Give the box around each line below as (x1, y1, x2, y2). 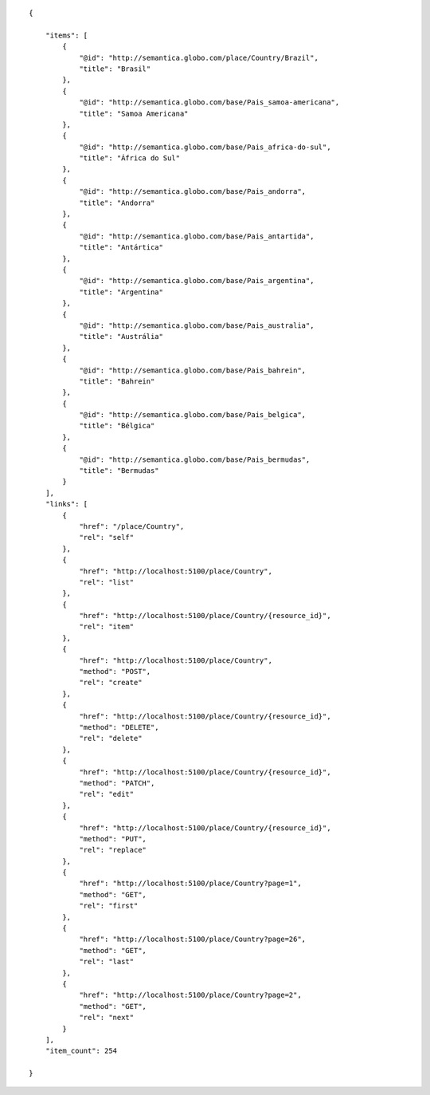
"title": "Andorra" (79, 198, 155, 207)
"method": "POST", (79, 667, 151, 676)
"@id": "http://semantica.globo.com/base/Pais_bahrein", (79, 365, 307, 375)
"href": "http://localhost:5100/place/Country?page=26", (79, 935, 307, 944)
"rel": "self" (79, 533, 135, 542)
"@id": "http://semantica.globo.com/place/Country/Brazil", (79, 53, 319, 62)
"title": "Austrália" (79, 332, 163, 341)
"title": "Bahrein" (79, 376, 155, 386)
